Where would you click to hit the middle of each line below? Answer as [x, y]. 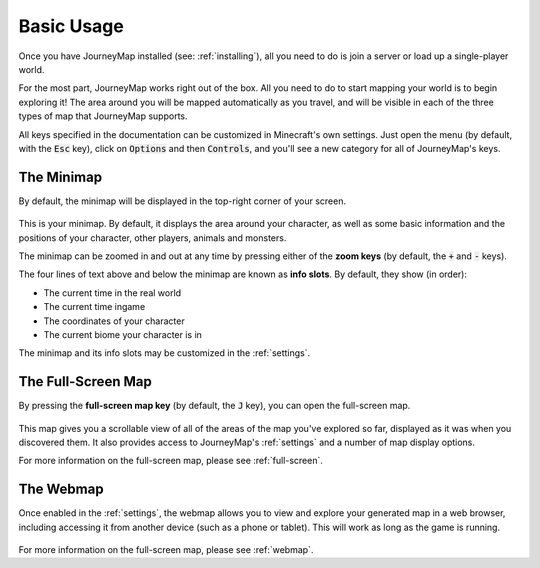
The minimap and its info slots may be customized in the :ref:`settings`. [164, 353]
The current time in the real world [112, 292]
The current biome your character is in [122, 334]
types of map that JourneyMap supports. [103, 116]
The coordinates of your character [114, 321]
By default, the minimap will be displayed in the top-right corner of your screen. [182, 201]
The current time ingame [94, 307]
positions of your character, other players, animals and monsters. [152, 237]
